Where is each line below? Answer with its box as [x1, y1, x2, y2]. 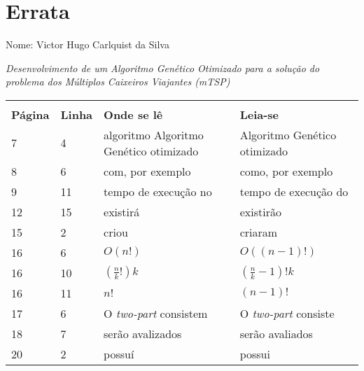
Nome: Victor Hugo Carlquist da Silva [6, 37, 169, 52]
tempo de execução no [104, 183, 212, 199]
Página [11, 106, 50, 122]
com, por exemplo [104, 162, 191, 179]
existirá [104, 203, 140, 220]
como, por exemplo [239, 162, 333, 179]
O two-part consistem [104, 304, 208, 321]
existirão [239, 203, 281, 220]
